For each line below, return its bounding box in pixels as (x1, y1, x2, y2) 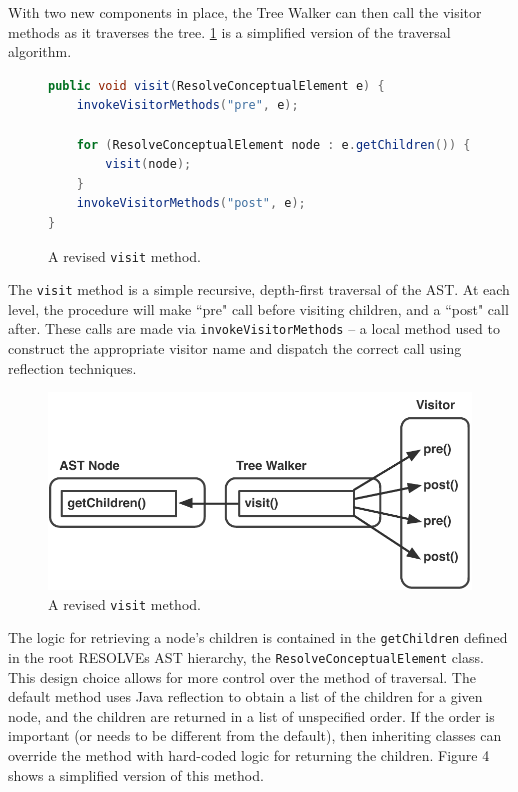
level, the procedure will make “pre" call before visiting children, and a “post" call (8, 298, 509, 319)
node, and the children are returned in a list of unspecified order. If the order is (8, 705, 495, 726)
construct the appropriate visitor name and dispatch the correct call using (8, 338, 462, 359)
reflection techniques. (8, 357, 137, 378)
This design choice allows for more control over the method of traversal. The (8, 666, 476, 687)
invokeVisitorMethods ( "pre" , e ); (76, 98, 299, 113)
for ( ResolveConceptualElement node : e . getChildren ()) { (76, 137, 471, 152)
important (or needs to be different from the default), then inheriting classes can (8, 725, 502, 746)
